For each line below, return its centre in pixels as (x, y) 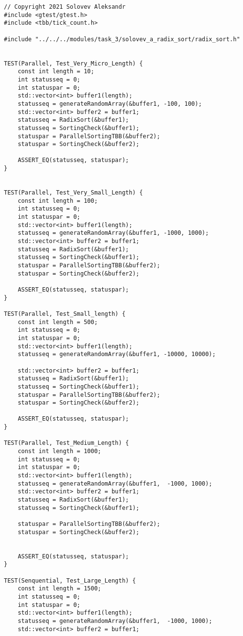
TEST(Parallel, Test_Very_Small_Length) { (73, 193)
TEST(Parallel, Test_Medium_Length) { (66, 443)
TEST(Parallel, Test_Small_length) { (65, 314)
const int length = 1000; (59, 451)
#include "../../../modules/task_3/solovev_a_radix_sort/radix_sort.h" (122, 39)
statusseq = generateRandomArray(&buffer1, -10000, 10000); (117, 354)
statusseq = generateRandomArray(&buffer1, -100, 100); (110, 104)
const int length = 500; (58, 322)
